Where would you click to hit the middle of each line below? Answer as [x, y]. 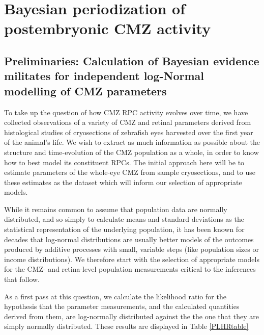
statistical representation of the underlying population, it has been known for [124, 229]
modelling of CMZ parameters [85, 91]
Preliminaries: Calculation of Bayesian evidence [132, 60]
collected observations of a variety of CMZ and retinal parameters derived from [128, 122]
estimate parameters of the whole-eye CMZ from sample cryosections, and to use [130, 172]
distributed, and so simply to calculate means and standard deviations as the [124, 219]
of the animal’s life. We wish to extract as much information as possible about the [132, 142]
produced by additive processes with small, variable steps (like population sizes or [131, 249]
